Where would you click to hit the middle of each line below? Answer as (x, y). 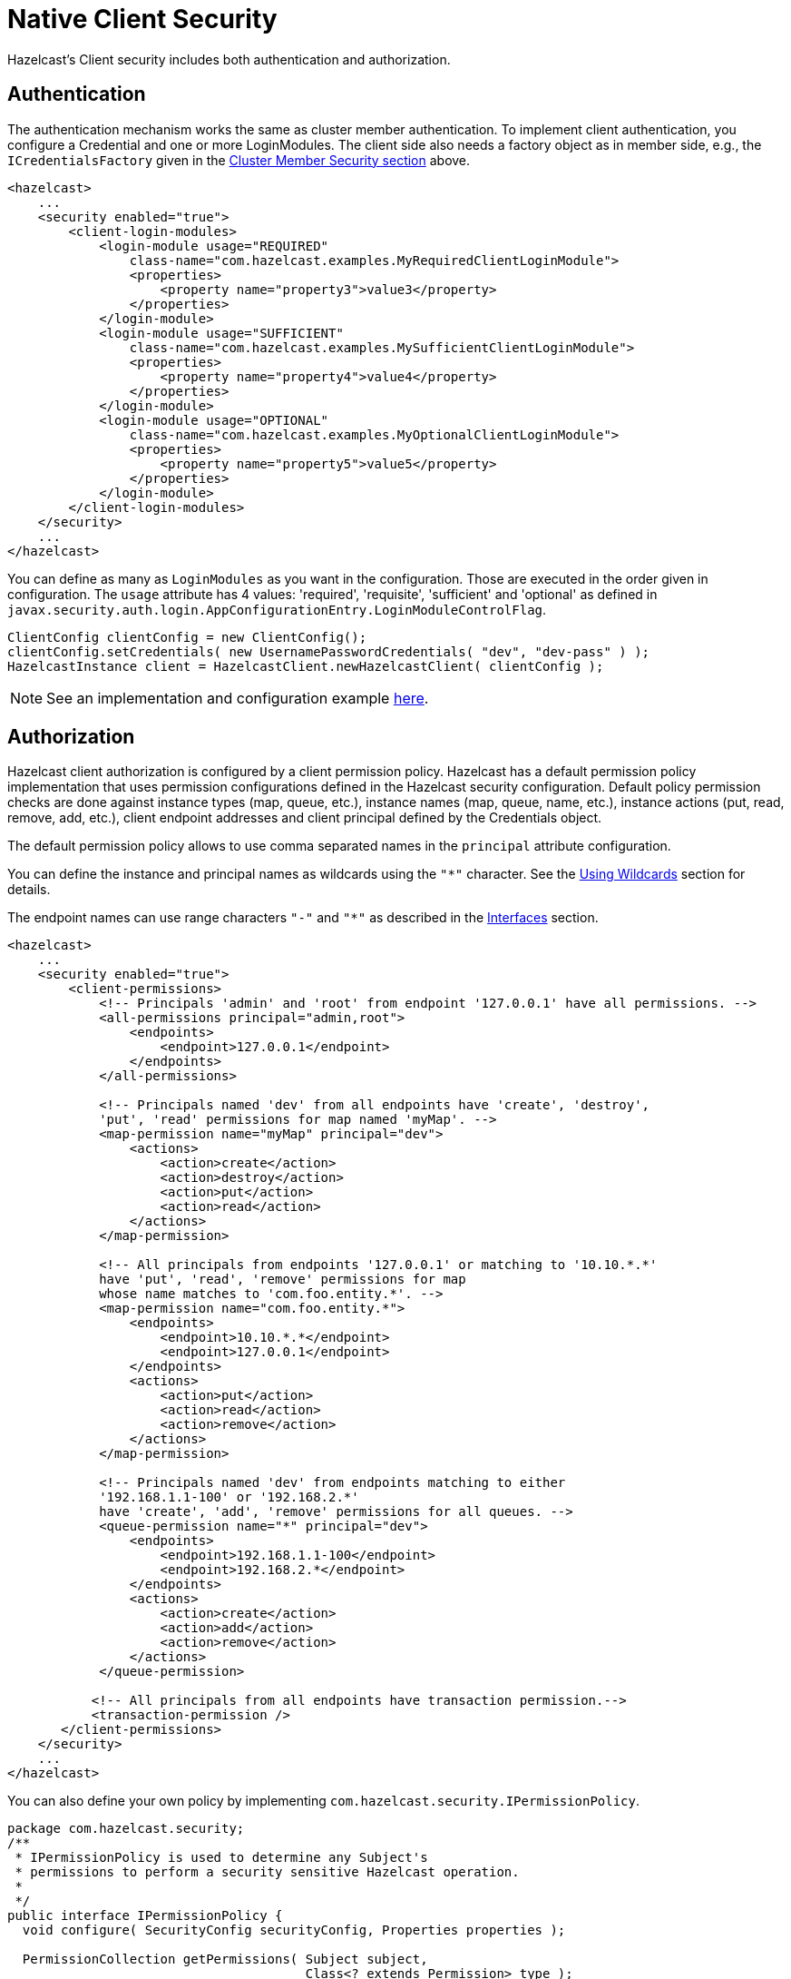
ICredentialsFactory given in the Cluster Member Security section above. (239, 160)
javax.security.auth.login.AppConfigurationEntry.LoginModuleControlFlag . (277, 609)
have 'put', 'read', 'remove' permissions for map (283, 1280)
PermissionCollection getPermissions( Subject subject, (225, 1959)
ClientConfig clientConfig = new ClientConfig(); (187, 637)
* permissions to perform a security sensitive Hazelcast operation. (267, 1872)
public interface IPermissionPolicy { (145, 1916)
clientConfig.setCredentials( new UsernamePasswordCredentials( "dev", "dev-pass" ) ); (329, 651)
